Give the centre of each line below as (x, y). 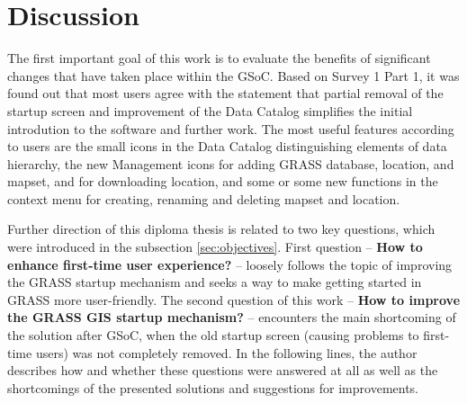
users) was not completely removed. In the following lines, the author (226, 352)
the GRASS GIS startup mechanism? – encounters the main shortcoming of (232, 317)
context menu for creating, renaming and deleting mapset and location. (204, 198)
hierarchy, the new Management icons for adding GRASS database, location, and (231, 163)
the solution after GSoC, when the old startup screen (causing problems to (213, 335)
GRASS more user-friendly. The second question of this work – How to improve (234, 299)
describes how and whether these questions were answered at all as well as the (223, 370)
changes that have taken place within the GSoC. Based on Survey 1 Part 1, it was (233, 75)
